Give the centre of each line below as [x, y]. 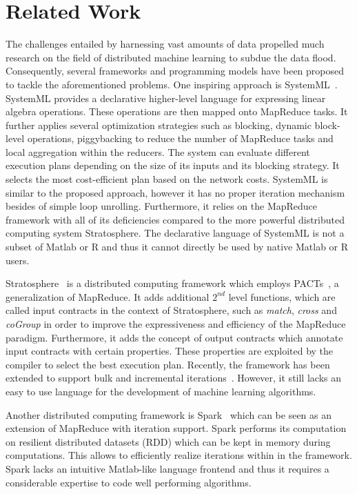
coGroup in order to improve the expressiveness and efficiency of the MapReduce [176, 324]
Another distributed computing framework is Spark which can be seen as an [169, 414]
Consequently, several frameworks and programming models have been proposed [175, 71]
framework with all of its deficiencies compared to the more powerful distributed [175, 219]
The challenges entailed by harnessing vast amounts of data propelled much [165, 44]
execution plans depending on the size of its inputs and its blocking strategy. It [173, 165]
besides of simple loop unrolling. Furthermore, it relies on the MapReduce [162, 206]
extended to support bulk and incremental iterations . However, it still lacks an [173, 378]
